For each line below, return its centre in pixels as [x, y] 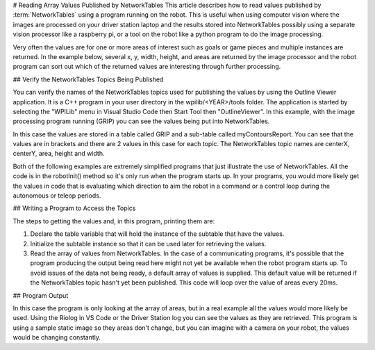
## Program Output [41, 295]
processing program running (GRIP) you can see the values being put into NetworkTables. [141, 121]
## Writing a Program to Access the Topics [74, 208]
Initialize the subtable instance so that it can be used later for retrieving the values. [148, 244]
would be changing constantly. [57, 337]
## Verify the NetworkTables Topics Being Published [88, 79]
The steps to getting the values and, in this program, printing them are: [114, 221]
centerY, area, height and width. [59, 154]
